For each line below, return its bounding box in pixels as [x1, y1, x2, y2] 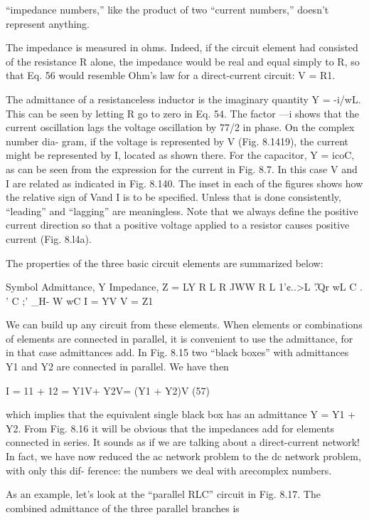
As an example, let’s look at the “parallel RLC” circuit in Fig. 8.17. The [6, 487, 321, 501]
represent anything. [6, 16, 90, 31]
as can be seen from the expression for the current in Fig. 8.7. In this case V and [6, 161, 358, 176]
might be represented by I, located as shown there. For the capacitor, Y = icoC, [6, 147, 355, 162]
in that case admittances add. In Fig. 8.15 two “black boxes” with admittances [6, 345, 349, 360]
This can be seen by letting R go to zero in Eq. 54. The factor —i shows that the [6, 105, 359, 120]
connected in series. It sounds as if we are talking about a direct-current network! [6, 435, 360, 449]
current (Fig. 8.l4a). [6, 231, 92, 246]
